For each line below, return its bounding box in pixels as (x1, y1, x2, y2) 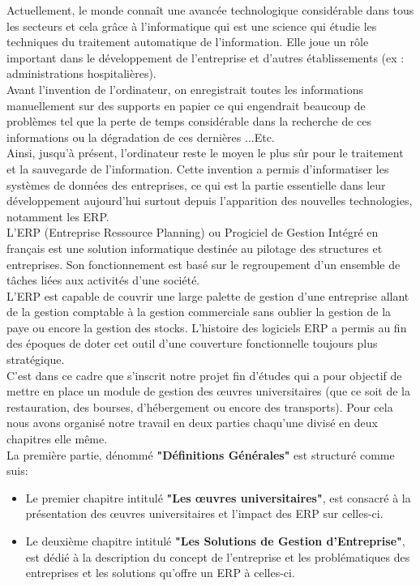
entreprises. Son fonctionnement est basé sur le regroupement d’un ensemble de (6, 255, 401, 272)
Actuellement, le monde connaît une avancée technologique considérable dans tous (6, 2, 414, 18)
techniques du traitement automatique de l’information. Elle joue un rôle (6, 33, 369, 50)
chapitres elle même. (6, 430, 108, 447)
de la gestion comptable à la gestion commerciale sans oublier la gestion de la (6, 303, 392, 320)
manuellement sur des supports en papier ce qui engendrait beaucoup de (6, 96, 366, 113)
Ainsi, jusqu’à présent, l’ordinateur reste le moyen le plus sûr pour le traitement (6, 144, 404, 161)
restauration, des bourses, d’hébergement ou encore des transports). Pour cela (6, 398, 393, 415)
